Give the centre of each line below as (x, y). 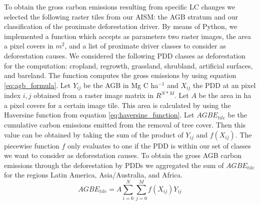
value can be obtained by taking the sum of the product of (94, 134)
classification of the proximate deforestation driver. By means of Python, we (121, 26)
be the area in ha (225, 95)
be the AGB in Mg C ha (121, 85)
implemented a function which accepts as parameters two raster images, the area (128, 36)
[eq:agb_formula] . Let (37, 85)
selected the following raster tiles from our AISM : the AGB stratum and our (121, 16)
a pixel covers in (29, 46)
